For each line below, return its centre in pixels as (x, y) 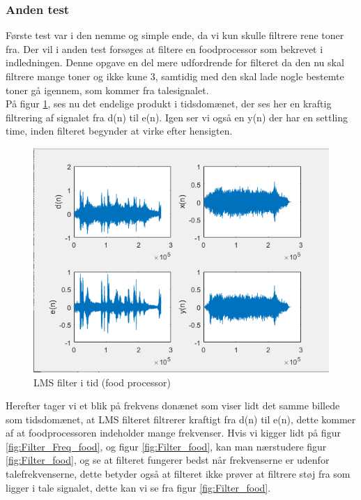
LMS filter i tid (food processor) (102, 382)
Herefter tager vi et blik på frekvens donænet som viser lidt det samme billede (173, 406)
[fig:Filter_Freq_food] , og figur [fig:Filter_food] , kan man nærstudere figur (166, 446)
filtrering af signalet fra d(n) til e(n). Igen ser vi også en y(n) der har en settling (177, 117)
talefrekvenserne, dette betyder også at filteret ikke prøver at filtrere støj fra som (178, 474)
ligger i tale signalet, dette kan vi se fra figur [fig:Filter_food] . (138, 487)
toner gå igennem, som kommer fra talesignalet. (107, 90)
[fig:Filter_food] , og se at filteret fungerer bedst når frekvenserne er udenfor (168, 460)
